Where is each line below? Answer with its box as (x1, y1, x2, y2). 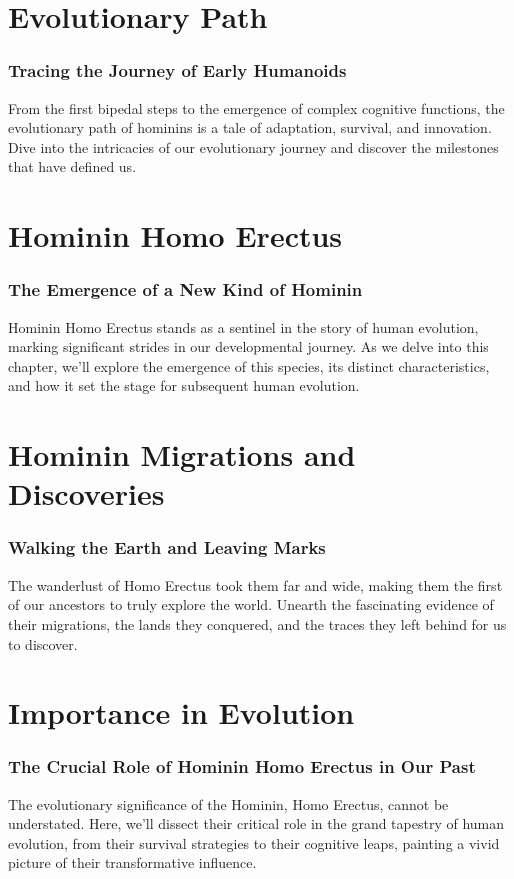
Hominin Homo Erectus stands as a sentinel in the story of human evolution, (8, 316, 479, 337)
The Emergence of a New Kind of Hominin (8, 277, 363, 302)
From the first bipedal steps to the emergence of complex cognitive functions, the (8, 97, 505, 118)
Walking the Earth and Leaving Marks (8, 535, 326, 560)
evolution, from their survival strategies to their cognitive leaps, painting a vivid (8, 832, 500, 853)
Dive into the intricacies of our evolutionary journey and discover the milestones (8, 136, 499, 157)
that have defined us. (8, 156, 137, 177)
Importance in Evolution (8, 692, 355, 733)
